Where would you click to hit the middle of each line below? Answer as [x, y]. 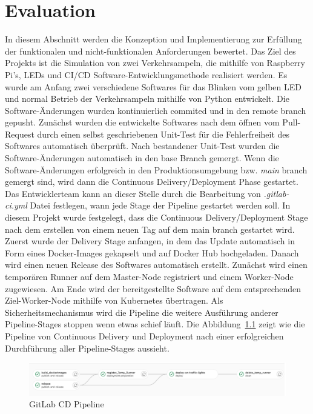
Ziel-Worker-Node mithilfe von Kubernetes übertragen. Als [114, 300]
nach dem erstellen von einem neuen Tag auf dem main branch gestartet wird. [150, 229]
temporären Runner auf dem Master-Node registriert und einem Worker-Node [149, 276]
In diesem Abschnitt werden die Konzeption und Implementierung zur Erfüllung [153, 39]
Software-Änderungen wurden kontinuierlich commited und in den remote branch [156, 110]
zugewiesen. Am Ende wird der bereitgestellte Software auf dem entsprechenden [153, 288]
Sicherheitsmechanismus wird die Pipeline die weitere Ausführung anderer [142, 312]
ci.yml [16, 205]
